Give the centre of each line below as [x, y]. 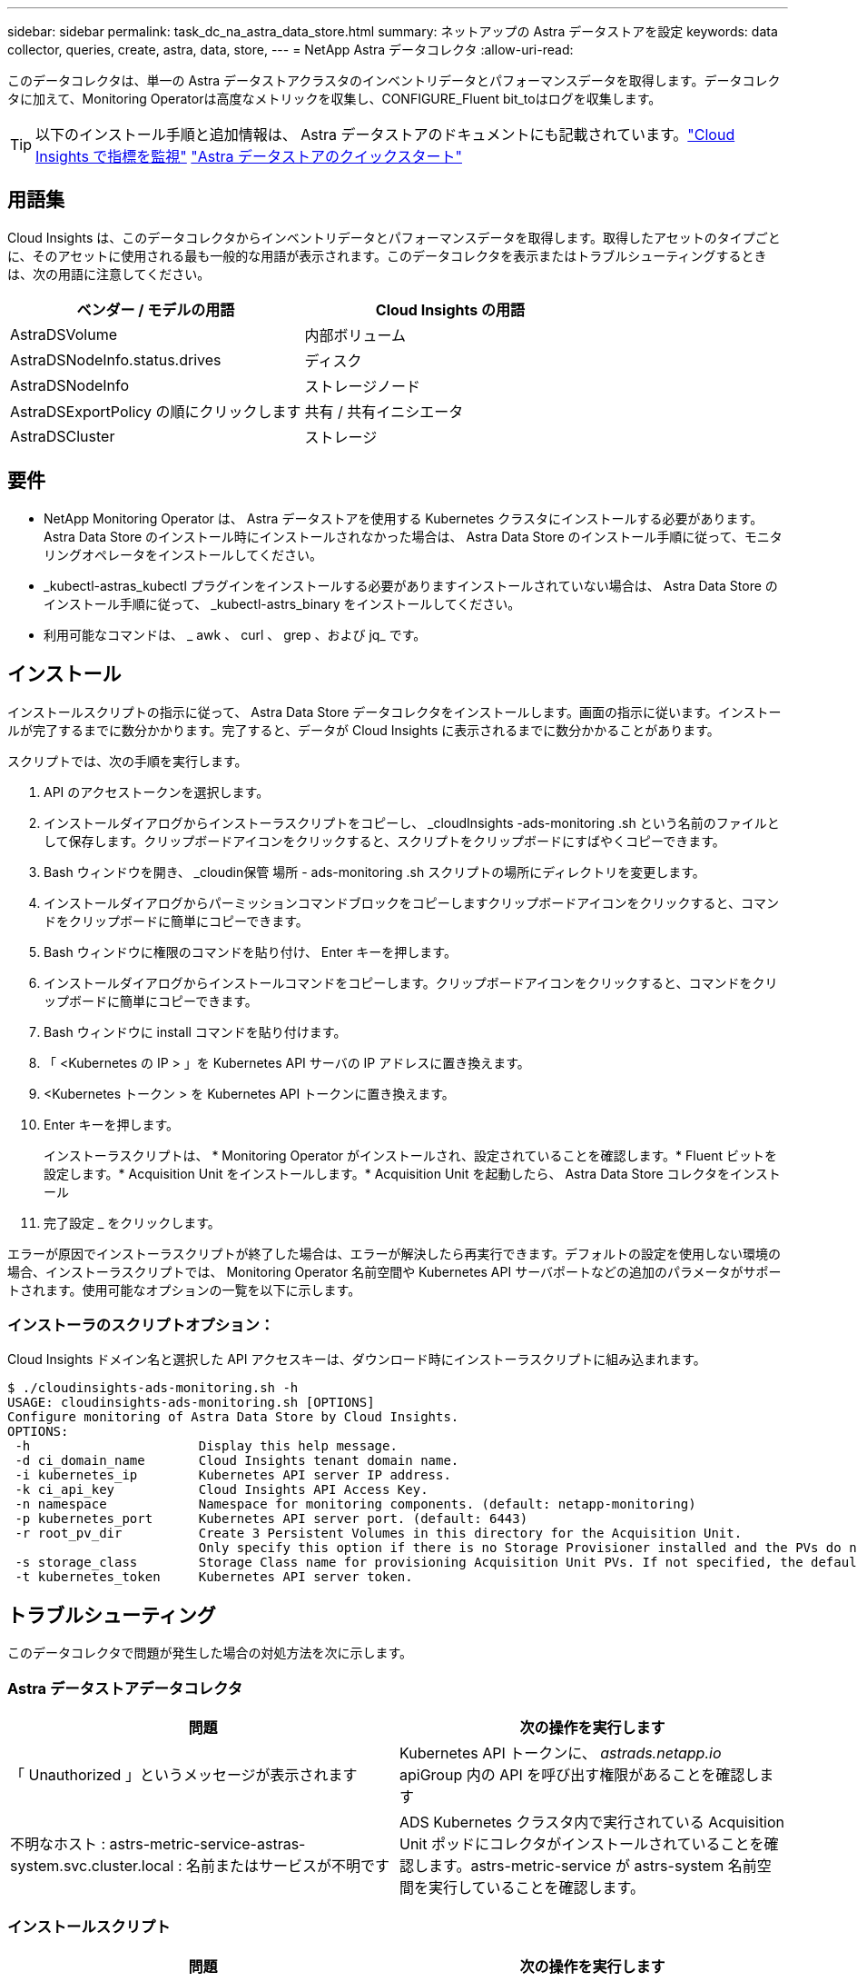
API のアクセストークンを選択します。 [157, 792]
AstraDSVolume [64, 334]
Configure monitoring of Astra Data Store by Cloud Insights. [233, 1417]
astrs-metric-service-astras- [207, 1843]
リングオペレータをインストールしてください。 [183, 554]
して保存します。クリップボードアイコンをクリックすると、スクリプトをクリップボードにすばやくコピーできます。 [384, 841]
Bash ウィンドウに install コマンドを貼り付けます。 [195, 1031]
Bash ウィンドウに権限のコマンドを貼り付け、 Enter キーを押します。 [250, 951]
